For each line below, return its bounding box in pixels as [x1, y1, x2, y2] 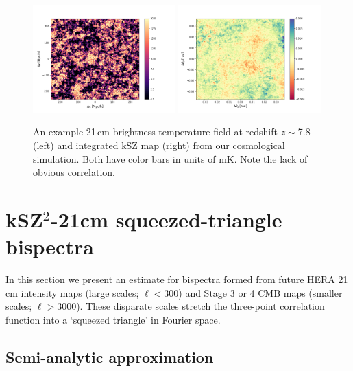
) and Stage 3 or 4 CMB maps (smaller [178, 285, 343, 300]
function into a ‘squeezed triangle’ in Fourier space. [5, 312, 221, 326]
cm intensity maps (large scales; [5, 285, 139, 300]
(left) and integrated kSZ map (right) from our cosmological [33, 138, 285, 152]
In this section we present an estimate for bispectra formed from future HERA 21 [5, 272, 348, 286]
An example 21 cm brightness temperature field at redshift [33, 124, 278, 139]
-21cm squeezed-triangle [50, 205, 282, 233]
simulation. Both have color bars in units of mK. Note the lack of [33, 151, 308, 166]
